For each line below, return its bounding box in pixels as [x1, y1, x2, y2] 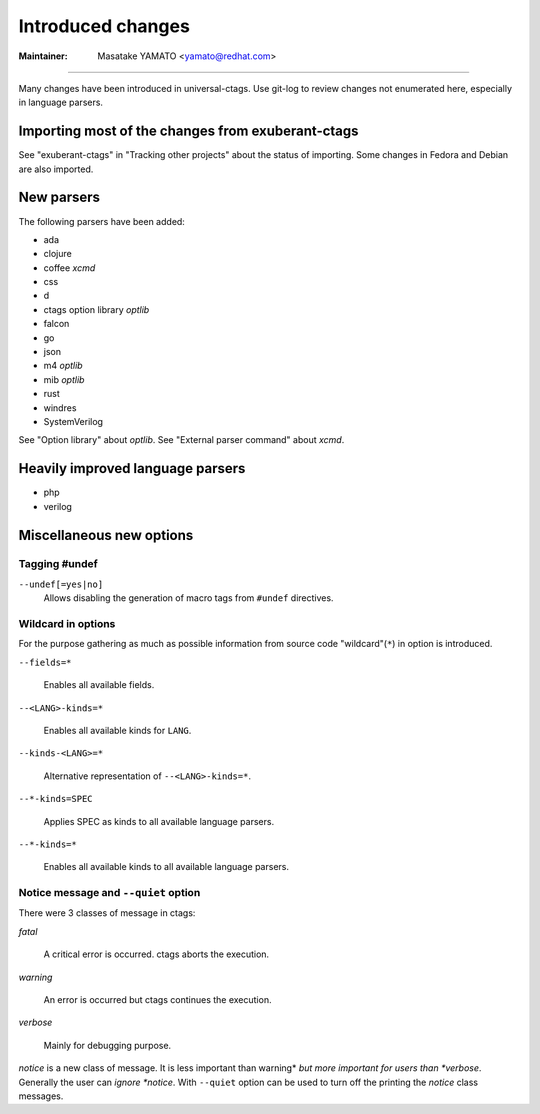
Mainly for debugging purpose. [43, 1039, 172, 1051]
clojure [43, 248, 72, 260]
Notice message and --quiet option [18, 886, 201, 900]
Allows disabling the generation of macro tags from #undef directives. [43, 592, 334, 604]
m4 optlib [43, 360, 84, 372]
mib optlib [43, 373, 85, 385]
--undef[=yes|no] [18, 578, 104, 590]
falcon [43, 318, 70, 330]
